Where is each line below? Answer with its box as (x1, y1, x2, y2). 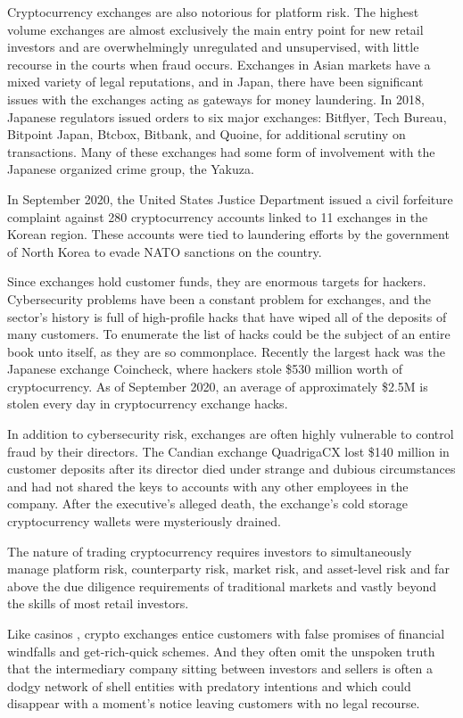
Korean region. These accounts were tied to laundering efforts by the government (7, 225, 450, 243)
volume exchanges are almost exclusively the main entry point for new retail (7, 20, 424, 38)
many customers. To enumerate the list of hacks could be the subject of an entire (7, 325, 451, 343)
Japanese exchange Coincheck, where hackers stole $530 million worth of (7, 359, 403, 378)
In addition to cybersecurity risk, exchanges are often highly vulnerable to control (7, 425, 454, 443)
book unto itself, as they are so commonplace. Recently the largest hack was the (7, 342, 445, 360)
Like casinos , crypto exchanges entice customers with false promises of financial (7, 624, 445, 642)
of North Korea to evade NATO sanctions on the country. (7, 242, 322, 260)
